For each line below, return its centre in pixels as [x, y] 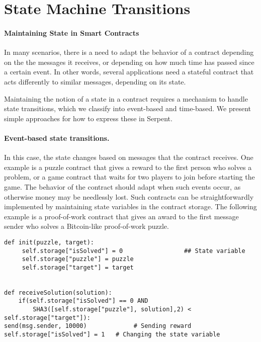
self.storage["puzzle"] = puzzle [78, 259]
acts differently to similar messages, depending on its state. [95, 81]
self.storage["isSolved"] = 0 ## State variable [134, 251]
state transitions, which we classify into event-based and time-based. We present [128, 108]
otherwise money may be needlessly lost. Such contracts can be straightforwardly [129, 196]
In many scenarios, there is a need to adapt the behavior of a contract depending [129, 52]
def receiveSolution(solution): [58, 292]
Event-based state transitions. [57, 138]
